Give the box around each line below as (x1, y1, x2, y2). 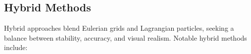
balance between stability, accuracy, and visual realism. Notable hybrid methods (4, 32, 247, 43)
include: (4, 42, 28, 53)
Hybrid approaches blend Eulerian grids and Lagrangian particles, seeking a (4, 23, 234, 33)
